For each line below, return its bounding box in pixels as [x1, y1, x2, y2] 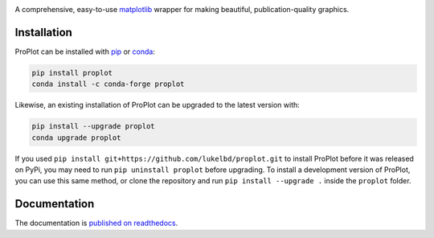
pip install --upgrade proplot [31, 121, 156, 131]
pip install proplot [31, 68, 113, 77]
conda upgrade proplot [31, 133, 121, 142]
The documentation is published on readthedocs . [14, 218, 178, 228]
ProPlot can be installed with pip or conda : [14, 47, 156, 56]
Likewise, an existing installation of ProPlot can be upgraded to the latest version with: [14, 101, 301, 110]
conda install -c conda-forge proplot [31, 80, 185, 88]
